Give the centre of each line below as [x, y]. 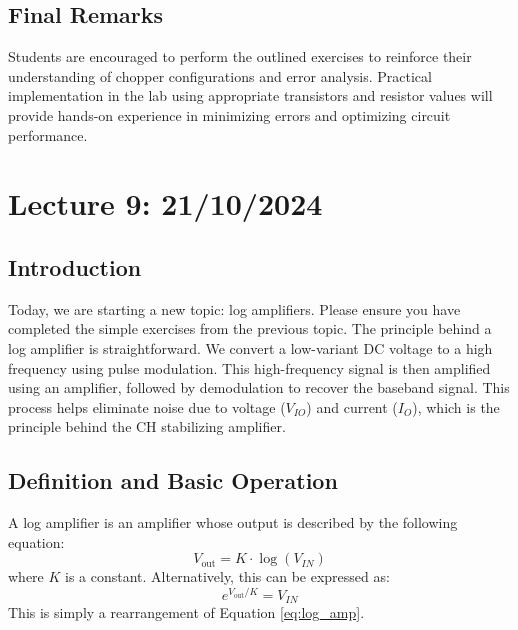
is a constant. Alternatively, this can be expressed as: [227, 576]
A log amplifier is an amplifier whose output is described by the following [233, 522]
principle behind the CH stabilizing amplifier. [147, 426]
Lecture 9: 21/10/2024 [165, 203]
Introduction [75, 266]
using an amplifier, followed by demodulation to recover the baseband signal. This [259, 387]
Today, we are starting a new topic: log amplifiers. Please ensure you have [234, 308]
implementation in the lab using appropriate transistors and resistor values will [250, 95]
